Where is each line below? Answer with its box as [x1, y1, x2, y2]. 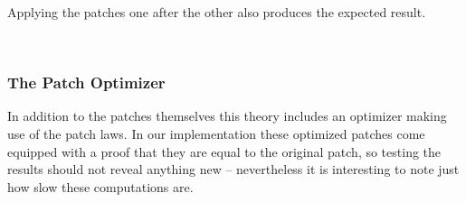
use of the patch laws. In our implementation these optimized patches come [7, 124, 425, 142]
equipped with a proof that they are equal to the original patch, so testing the [7, 142, 442, 161]
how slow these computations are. [7, 177, 194, 196]
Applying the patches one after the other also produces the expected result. [7, 3, 426, 21]
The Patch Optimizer [7, 71, 166, 94]
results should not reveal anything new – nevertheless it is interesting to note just [7, 160, 460, 179]
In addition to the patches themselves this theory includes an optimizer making [7, 106, 447, 125]
